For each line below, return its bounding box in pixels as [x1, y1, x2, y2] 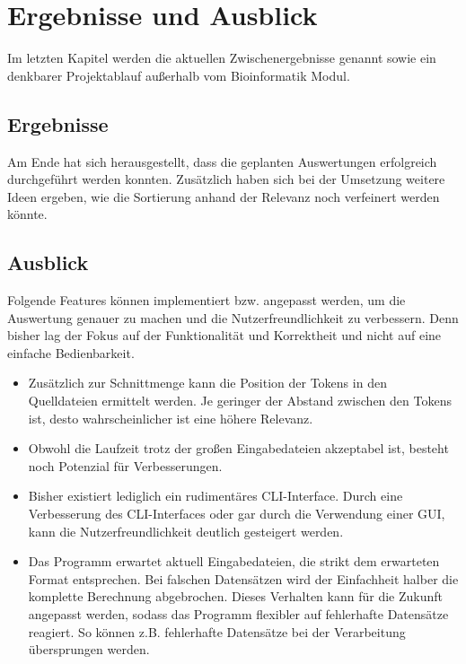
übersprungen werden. [28, 640, 150, 659]
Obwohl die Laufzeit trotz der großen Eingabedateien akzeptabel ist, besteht [28, 439, 449, 458]
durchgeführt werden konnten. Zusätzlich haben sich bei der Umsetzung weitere [7, 170, 445, 188]
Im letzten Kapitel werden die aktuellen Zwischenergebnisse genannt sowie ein [7, 48, 436, 67]
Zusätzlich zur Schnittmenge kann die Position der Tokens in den [28, 373, 387, 392]
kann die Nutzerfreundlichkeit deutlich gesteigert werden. [28, 521, 344, 540]
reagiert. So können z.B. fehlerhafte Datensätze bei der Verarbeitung [28, 622, 406, 641]
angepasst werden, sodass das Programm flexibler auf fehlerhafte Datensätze [28, 605, 449, 623]
